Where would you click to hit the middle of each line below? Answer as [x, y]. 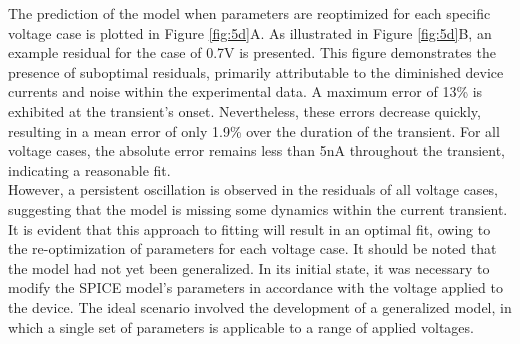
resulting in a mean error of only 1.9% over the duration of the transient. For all [254, 130]
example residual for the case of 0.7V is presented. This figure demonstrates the [252, 52]
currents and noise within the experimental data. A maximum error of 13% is [245, 91]
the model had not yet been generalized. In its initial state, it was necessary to [249, 267]
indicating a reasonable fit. [89, 169]
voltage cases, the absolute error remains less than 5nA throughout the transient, [256, 150]
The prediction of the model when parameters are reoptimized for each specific [249, 13]
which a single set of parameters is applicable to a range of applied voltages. [241, 326]
